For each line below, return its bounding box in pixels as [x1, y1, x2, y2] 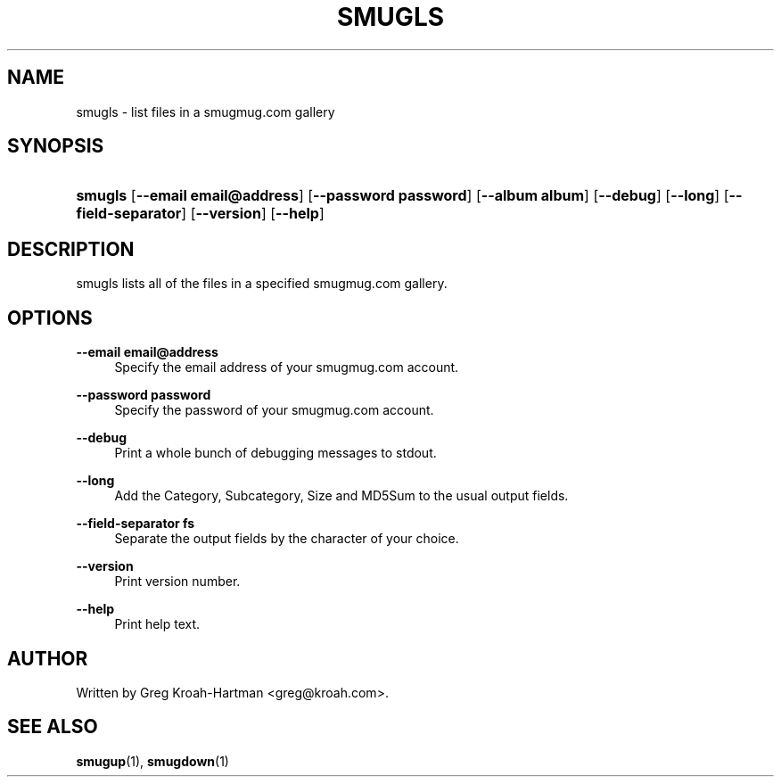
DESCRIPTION [7, 237, 135, 260]
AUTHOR [7, 647, 88, 670]
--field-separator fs [76, 516, 195, 532]
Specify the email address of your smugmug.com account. [114, 359, 459, 375]
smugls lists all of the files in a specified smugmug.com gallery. [76, 276, 448, 292]
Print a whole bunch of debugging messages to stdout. [114, 445, 437, 461]
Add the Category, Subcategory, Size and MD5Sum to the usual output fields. [114, 488, 569, 504]
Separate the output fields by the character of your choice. [114, 531, 459, 547]
